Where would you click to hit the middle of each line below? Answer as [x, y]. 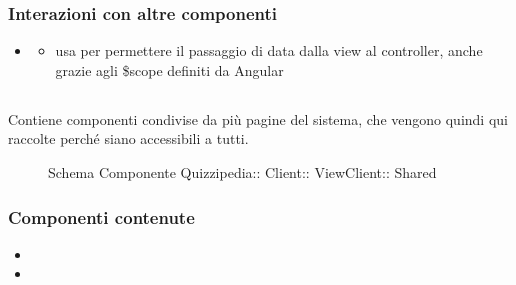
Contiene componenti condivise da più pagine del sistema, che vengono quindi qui [258, 118]
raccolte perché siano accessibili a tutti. [128, 138]
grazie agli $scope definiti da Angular [169, 69]
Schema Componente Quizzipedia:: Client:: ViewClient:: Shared [242, 171]
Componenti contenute [101, 216]
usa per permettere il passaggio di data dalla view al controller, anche [269, 50]
